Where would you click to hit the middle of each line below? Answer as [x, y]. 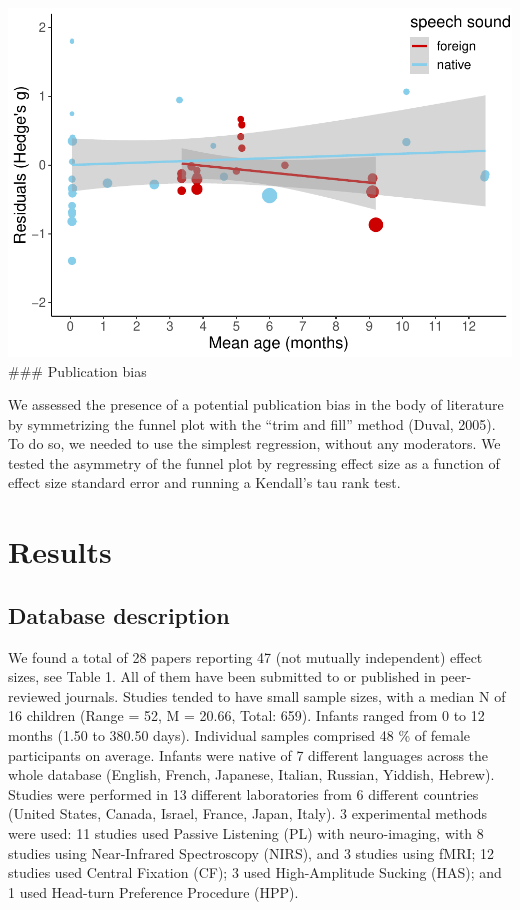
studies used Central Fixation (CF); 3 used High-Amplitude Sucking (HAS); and [255, 872]
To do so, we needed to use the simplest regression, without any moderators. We [254, 443]
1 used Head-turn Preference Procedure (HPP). [153, 891]
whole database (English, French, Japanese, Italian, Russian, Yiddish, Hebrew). [251, 774]
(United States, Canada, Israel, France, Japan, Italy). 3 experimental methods [248, 813]
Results [60, 551]
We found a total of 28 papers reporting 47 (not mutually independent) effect [245, 656]
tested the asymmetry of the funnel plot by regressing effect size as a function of [254, 462]
